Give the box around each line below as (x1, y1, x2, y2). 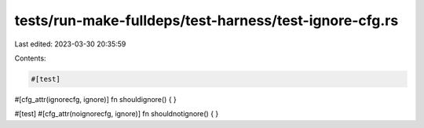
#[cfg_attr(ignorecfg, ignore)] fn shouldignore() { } (14, 94, 177, 104)
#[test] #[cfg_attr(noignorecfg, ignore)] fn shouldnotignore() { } (14, 109, 219, 119)
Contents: (14, 53, 46, 63)
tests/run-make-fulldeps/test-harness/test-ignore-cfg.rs (14, 12, 399, 29)
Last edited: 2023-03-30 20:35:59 (14, 39, 126, 49)
